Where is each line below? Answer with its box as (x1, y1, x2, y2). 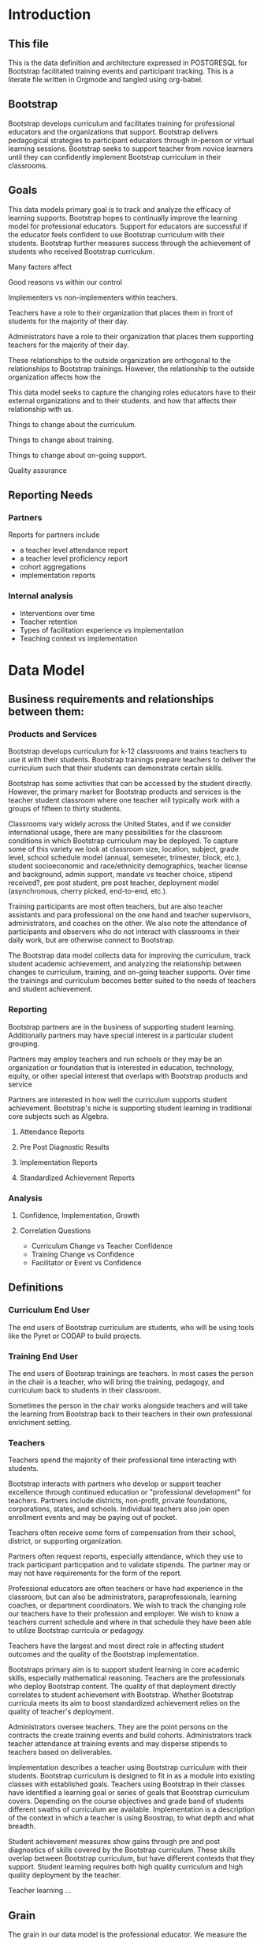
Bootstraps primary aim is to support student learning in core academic (8, 1665, 240, 1674)
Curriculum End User (8, 1305, 91, 1316)
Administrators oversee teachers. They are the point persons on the (8, 1722, 229, 1732)
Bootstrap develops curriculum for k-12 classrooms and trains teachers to (8, 746, 247, 756)
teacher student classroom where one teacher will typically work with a (8, 796, 240, 805)
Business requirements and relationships (8, 693, 214, 706)
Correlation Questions (19, 1226, 91, 1235)
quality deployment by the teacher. (8, 1870, 121, 1880)
